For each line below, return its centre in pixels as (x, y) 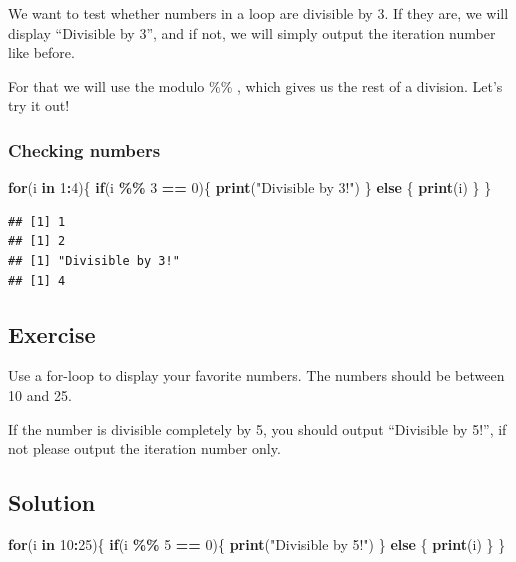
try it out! (39, 105)
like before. (41, 52)
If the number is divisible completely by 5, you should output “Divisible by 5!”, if (257, 428)
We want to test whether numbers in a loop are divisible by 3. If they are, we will (258, 13)
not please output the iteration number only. (144, 448)
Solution (52, 502)
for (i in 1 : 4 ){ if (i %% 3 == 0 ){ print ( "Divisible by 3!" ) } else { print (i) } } (250, 187)
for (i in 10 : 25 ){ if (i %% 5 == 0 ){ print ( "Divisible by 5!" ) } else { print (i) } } (257, 543)
